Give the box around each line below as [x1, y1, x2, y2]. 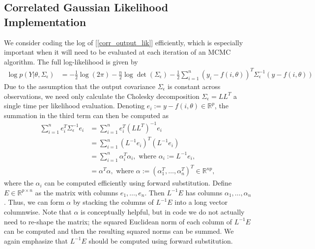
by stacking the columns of [73, 197, 154, 207]
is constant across [168, 81, 221, 91]
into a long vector [174, 197, 228, 207]
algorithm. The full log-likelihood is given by [4, 56, 138, 66]
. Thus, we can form [4, 197, 64, 207]
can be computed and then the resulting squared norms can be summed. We [4, 226, 234, 236]
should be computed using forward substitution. [88, 235, 233, 246]
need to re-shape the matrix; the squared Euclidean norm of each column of [4, 216, 232, 226]
